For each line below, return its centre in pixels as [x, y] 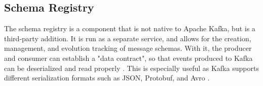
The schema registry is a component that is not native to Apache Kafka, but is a [130, 28]
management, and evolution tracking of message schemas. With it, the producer [128, 48]
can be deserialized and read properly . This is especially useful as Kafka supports [131, 68]
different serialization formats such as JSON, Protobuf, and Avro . [107, 78]
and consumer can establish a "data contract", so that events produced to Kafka [128, 58]
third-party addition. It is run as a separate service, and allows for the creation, [128, 38]
